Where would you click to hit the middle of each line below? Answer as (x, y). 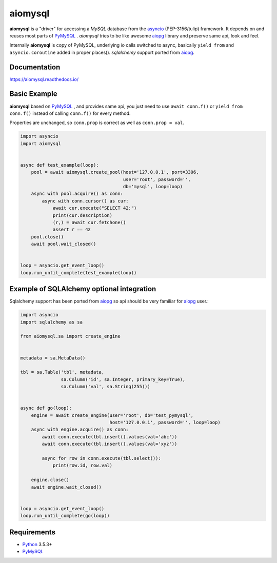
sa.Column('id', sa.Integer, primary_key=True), (123, 379)
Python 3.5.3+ (37, 544)
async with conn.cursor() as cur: (85, 201)
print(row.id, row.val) (83, 466)
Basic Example (33, 94)
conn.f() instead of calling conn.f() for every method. (70, 113)
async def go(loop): (46, 408)
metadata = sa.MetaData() (53, 358)
